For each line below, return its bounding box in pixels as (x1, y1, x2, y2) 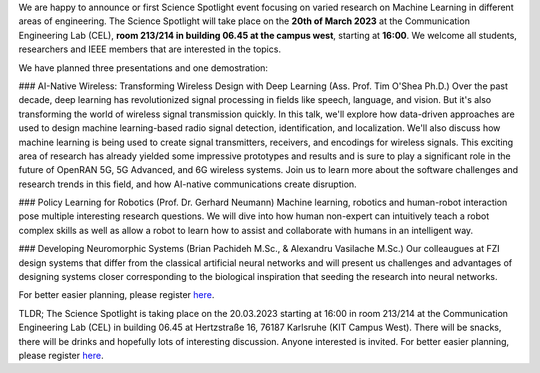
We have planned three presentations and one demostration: (18, 61, 269, 74)
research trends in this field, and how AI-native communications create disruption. (18, 178, 357, 190)
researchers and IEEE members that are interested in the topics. (18, 43, 282, 55)
